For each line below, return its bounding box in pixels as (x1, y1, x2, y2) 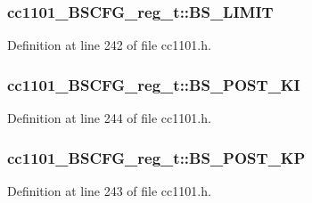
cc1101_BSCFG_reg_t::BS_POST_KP (7, 146, 306, 168)
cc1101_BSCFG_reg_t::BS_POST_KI (7, 73, 300, 95)
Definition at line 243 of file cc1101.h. (7, 181, 211, 199)
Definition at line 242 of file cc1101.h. (7, 36, 211, 54)
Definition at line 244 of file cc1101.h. (7, 109, 211, 127)
